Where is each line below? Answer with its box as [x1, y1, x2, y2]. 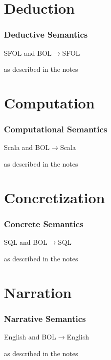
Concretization [4, 187, 105, 207]
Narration [4, 282, 72, 302]
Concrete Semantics [4, 217, 84, 230]
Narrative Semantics [4, 312, 86, 324]
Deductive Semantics [4, 28, 88, 41]
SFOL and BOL [4, 47, 52, 58]
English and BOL [4, 331, 56, 341]
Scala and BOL [4, 142, 50, 152]
